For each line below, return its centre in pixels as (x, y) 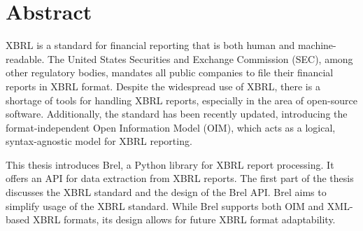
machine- (317, 45)
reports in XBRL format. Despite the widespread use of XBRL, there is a (163, 86)
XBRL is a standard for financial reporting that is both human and (150, 45)
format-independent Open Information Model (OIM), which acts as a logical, (171, 127)
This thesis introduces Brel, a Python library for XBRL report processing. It (170, 164)
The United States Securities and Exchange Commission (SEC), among (200, 58)
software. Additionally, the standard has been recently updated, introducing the (177, 114)
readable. (25, 58)
